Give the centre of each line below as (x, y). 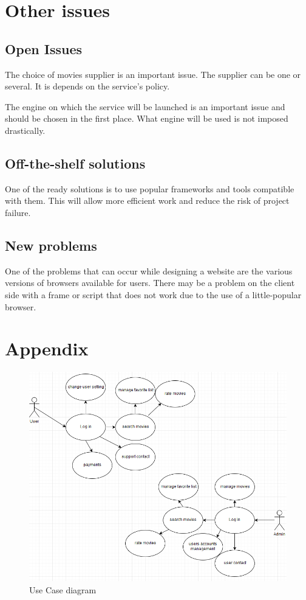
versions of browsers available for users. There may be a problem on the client (150, 283)
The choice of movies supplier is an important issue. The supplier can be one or (153, 74)
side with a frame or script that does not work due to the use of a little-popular (153, 294)
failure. (18, 212)
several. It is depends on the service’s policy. (87, 86)
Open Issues (44, 48)
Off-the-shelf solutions (75, 163)
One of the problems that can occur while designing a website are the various (149, 270)
